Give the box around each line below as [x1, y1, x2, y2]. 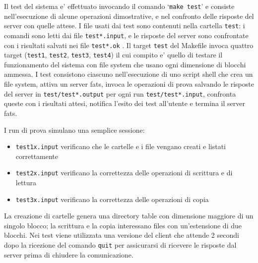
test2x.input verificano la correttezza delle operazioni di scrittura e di [15, 167, 233, 178]
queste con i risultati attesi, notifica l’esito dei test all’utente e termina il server [4, 98, 245, 108]
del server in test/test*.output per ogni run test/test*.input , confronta [4, 88, 236, 99]
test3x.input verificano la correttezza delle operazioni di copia [15, 194, 209, 204]
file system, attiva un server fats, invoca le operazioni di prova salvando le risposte [4, 79, 254, 89]
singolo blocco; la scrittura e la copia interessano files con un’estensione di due [4, 220, 242, 230]
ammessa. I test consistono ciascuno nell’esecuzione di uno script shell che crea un [4, 69, 253, 79]
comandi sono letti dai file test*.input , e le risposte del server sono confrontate [4, 30, 249, 40]
